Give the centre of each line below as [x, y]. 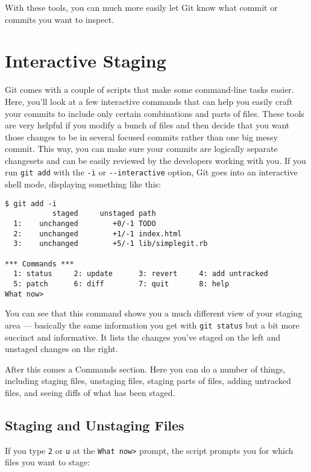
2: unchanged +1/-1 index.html [98, 234]
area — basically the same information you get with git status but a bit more [152, 325]
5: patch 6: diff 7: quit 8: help [121, 284]
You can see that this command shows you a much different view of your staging [154, 313]
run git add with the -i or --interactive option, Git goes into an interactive [151, 172]
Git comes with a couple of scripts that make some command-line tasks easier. [149, 90]
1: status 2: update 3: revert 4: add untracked [141, 274]
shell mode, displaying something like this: [83, 184]
